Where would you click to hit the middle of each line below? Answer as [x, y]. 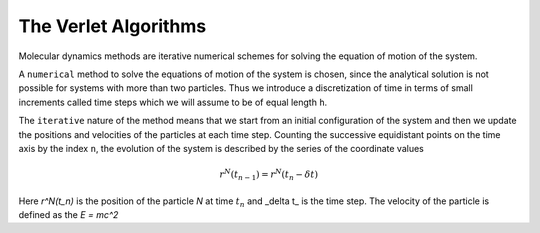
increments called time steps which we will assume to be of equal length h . [173, 102]
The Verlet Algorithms [112, 26]
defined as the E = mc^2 [68, 215]
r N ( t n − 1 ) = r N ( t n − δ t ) [269, 174]
